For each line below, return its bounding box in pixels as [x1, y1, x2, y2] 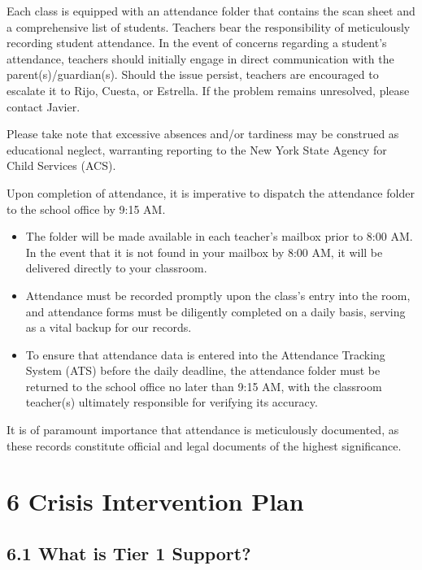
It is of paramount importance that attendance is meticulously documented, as [7, 421, 399, 438]
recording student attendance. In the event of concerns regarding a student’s [7, 34, 387, 51]
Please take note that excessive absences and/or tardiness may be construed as [7, 125, 399, 142]
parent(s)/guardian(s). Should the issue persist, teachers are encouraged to [7, 66, 379, 83]
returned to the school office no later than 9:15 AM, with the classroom [25, 377, 382, 394]
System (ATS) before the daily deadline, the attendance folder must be [25, 362, 381, 379]
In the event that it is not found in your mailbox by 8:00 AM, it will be [25, 243, 383, 260]
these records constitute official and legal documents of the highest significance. [7, 437, 402, 454]
